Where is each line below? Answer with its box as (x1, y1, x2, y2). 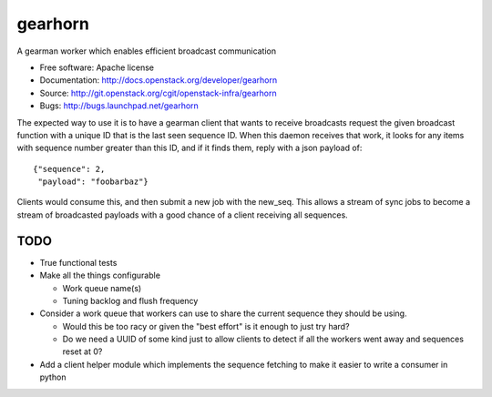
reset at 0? (62, 346, 103, 357)
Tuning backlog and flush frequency (62, 295, 199, 306)
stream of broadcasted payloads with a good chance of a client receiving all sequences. (16, 209, 348, 220)
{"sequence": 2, (33, 164, 106, 174)
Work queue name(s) (62, 282, 142, 293)
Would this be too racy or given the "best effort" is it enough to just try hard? (62, 321, 350, 331)
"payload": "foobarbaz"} (37, 177, 149, 187)
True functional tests (39, 257, 118, 268)
